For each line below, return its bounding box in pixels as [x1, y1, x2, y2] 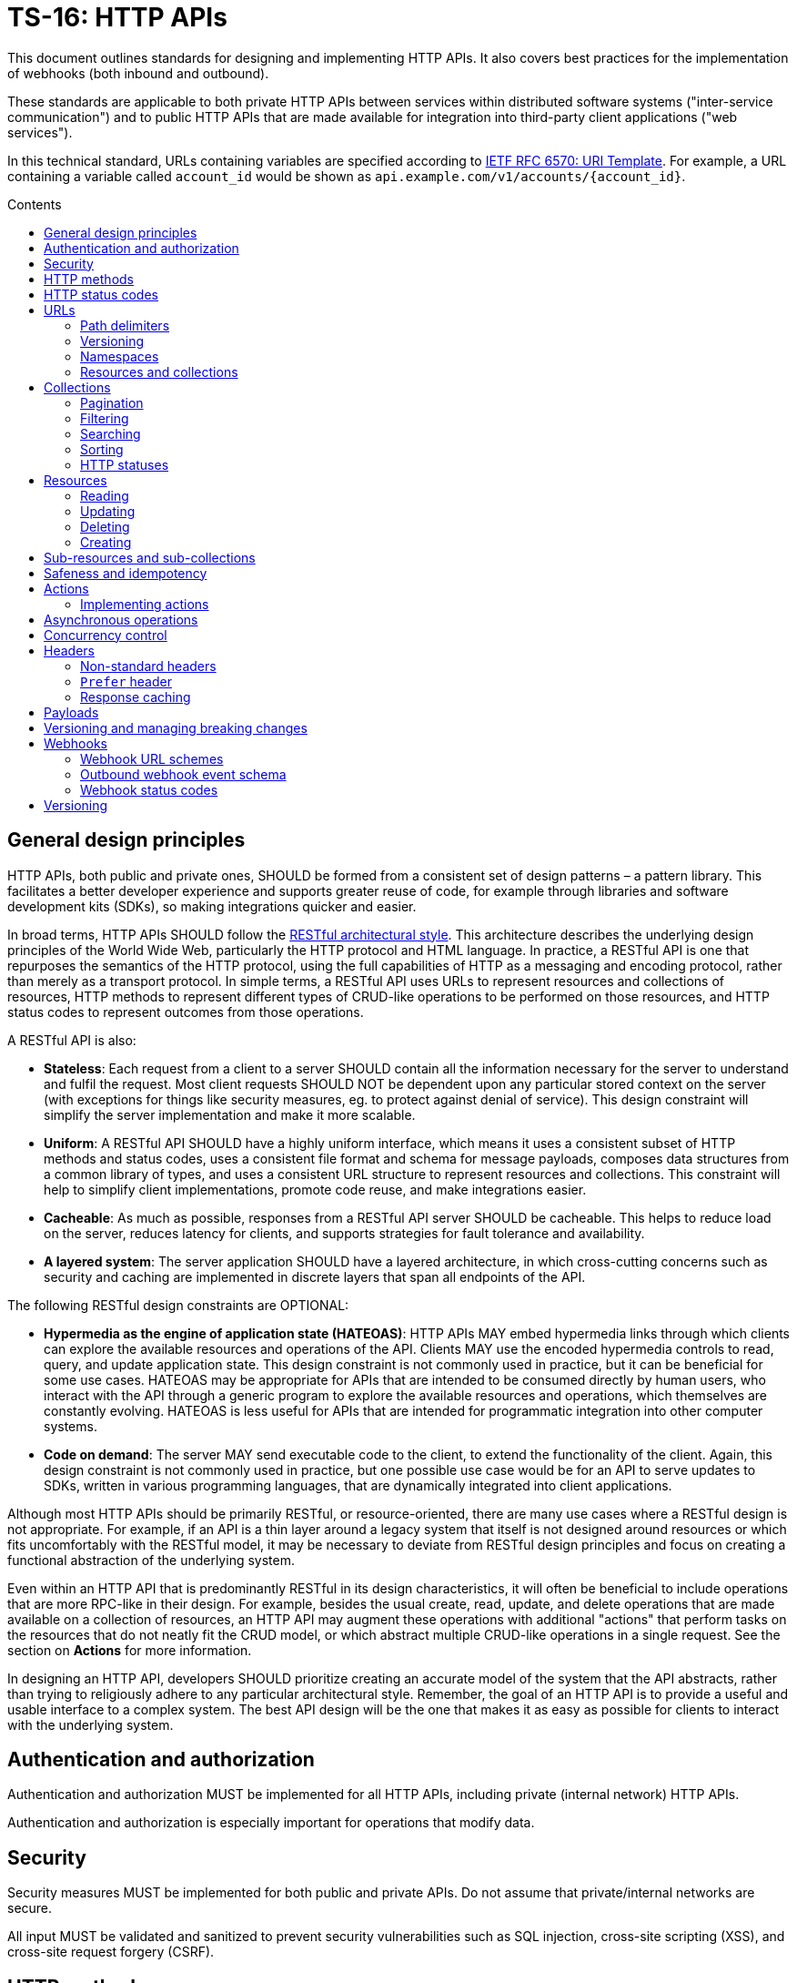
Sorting [80, 441, 124, 457]
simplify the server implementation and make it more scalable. [44, 1106, 416, 1123]
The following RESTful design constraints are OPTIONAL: [7, 1297, 349, 1313]
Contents [7, 196, 62, 212]
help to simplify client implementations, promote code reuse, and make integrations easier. [44, 1181, 587, 1197]
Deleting [80, 518, 130, 534]
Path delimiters [80, 317, 170, 333]
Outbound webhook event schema [80, 766, 287, 782]
